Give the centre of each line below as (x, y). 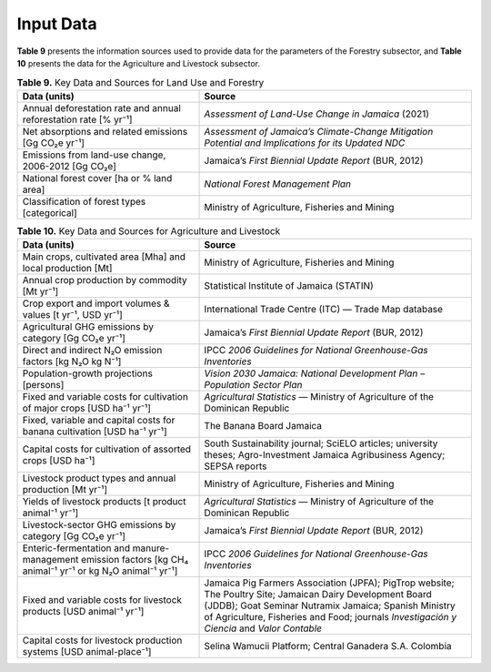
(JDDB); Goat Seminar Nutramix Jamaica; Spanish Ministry (330, 606)
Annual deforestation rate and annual (102, 107)
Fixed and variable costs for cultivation (105, 397)
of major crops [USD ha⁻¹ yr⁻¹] (87, 408)
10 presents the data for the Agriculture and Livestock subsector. (139, 63)
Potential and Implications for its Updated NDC (305, 143)
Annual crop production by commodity (105, 280)
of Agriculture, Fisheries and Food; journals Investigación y (331, 617)
